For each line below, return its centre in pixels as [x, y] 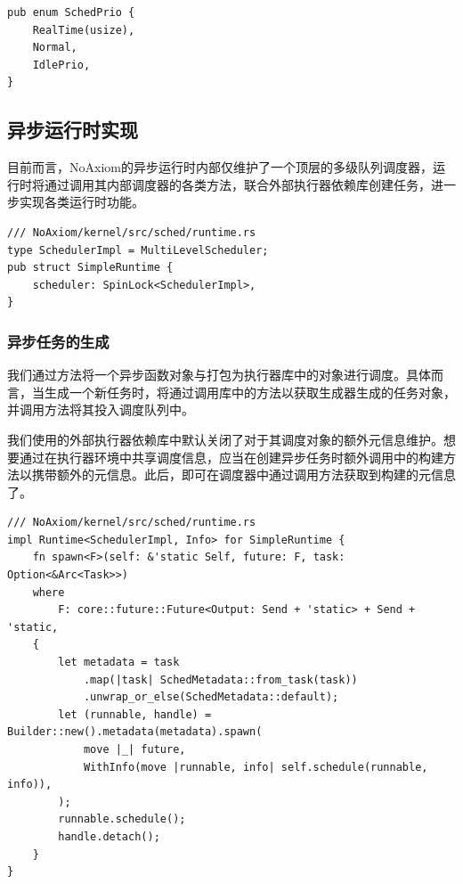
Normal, [55, 48]
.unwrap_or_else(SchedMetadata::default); [211, 697]
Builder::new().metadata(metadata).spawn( [135, 732]
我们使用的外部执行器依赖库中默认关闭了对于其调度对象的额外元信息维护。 [225, 439]
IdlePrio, [61, 65]
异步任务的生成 [58, 341]
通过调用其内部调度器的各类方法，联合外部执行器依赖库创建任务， [237, 184]
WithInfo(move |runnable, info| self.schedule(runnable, [256, 767]
